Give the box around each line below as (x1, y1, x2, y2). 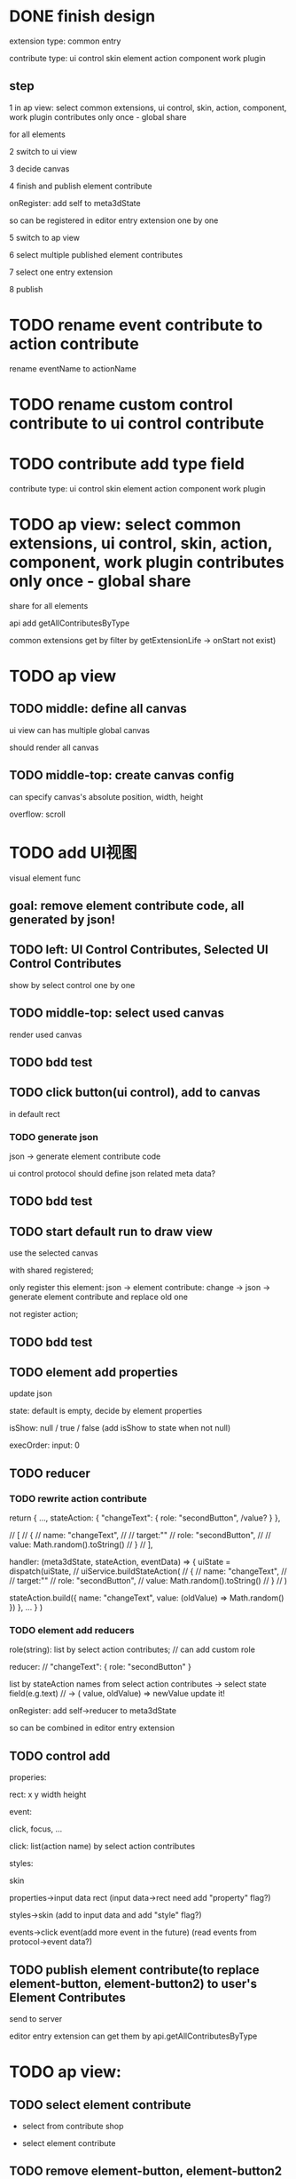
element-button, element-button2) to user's (9, 1975, 258, 1991)
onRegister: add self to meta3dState (9, 197, 141, 208)
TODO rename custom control (9, 394, 233, 414)
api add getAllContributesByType (9, 618, 130, 628)
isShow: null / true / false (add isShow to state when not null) (9, 1423, 231, 1433)
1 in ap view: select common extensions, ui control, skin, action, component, (9, 102, 287, 113)
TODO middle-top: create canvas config (9, 768, 235, 783)
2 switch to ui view (9, 146, 78, 156)
